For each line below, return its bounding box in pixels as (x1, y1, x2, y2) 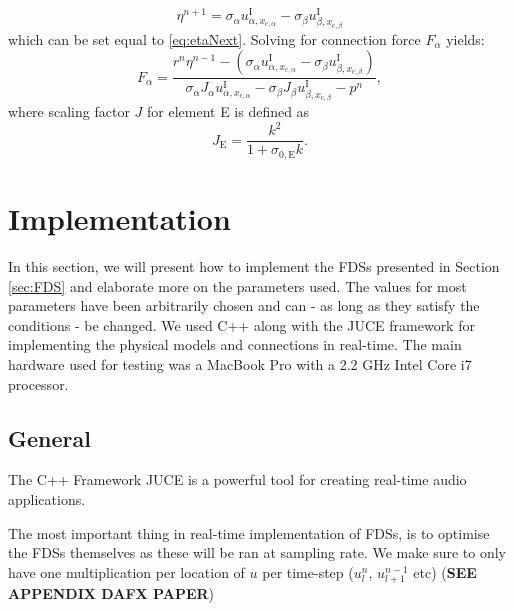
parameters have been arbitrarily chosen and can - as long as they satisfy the (8, 295, 480, 316)
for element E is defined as (146, 101, 310, 122)
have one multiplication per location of (8, 561, 245, 582)
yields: (446, 28, 485, 49)
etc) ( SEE (413, 561, 477, 582)
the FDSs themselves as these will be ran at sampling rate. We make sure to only (8, 542, 506, 563)
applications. (8, 488, 86, 509)
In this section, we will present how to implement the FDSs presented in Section (8, 255, 500, 276)
